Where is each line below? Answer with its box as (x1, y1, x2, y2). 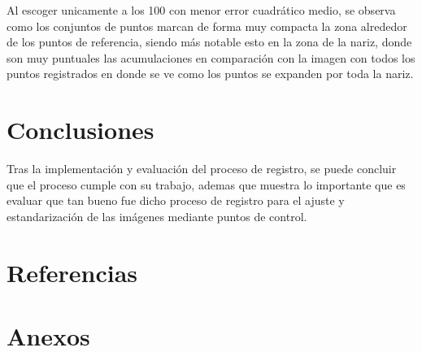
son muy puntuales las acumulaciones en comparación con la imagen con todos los (7, 49, 415, 66)
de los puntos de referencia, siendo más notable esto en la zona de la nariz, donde (7, 33, 412, 50)
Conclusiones (7, 113, 154, 146)
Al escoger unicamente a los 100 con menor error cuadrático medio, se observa (7, 2, 396, 18)
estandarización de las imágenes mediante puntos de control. (7, 207, 307, 224)
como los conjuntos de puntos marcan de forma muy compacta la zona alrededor (7, 17, 407, 34)
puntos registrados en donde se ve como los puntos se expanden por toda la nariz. (7, 65, 414, 82)
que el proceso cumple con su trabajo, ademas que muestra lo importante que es (7, 176, 406, 193)
